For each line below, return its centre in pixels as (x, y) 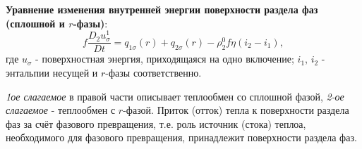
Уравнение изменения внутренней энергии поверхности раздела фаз (162, 9)
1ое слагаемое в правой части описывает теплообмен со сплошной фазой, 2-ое (175, 96)
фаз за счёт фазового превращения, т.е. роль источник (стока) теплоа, (156, 123)
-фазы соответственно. (153, 72)
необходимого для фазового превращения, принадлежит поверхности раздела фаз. (181, 137)
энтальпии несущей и (52, 72)
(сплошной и (35, 23)
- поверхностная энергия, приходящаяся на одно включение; (165, 59)
